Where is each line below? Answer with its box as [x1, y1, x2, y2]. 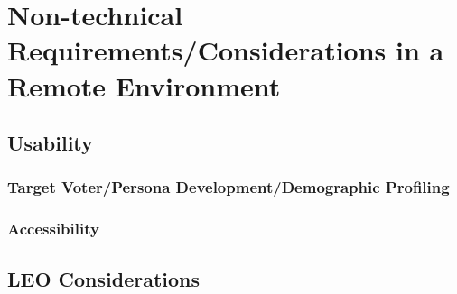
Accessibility [7, 217, 99, 240]
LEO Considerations [7, 264, 201, 292]
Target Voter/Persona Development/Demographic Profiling [7, 176, 450, 198]
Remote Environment [7, 67, 281, 104]
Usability [7, 129, 93, 157]
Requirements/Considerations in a [7, 32, 444, 69]
